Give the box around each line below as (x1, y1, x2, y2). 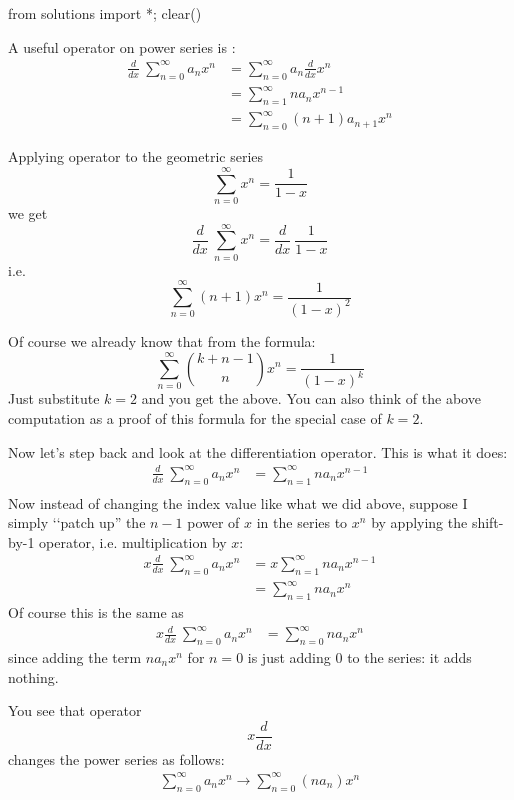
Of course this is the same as (8, 602, 184, 623)
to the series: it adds (347, 647, 472, 668)
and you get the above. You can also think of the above (141, 388, 481, 409)
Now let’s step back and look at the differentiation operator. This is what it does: (8, 441, 508, 462)
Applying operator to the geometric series (8, 146, 264, 167)
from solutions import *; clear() (8, 3, 202, 23)
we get (8, 202, 48, 223)
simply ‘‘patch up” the (8, 512, 146, 533)
